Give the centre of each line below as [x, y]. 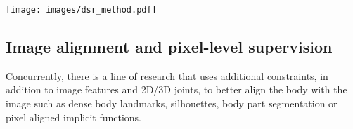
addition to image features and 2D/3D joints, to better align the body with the [176, 89]
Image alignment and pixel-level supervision [169, 47]
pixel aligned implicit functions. [74, 117]
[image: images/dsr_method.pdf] [81, 10]
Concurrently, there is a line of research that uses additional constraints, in [167, 75]
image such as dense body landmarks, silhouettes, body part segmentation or [172, 103]
